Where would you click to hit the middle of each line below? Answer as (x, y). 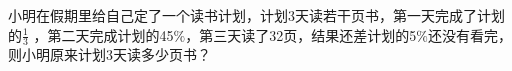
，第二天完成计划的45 (103, 34)
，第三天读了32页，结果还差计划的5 (301, 34)
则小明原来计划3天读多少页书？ (109, 54)
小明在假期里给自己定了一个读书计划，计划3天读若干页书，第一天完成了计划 (256, 15)
